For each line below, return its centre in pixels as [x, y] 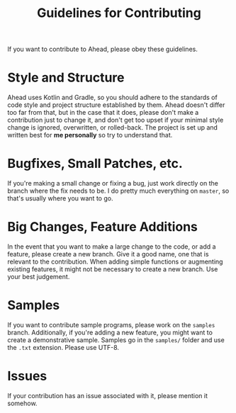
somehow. [22, 403]
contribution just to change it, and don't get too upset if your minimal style [116, 120]
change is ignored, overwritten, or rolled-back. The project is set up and [113, 128]
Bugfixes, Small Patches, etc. [95, 164]
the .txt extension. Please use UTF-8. [63, 347]
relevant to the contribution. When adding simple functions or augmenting [115, 261]
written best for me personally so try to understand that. [90, 135]
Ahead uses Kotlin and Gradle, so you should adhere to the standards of [112, 98]
